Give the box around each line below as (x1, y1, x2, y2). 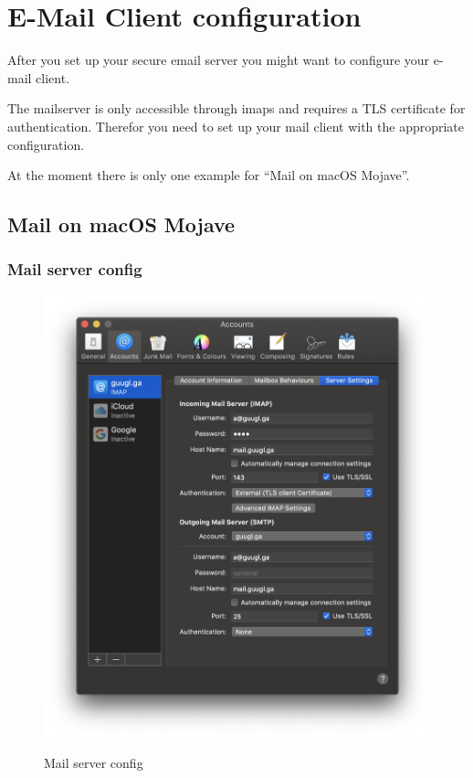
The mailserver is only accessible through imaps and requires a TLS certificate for (7, 99, 466, 118)
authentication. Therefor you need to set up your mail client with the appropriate (7, 116, 465, 135)
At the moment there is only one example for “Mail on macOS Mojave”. (7, 165, 410, 185)
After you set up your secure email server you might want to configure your (7, 50, 430, 69)
